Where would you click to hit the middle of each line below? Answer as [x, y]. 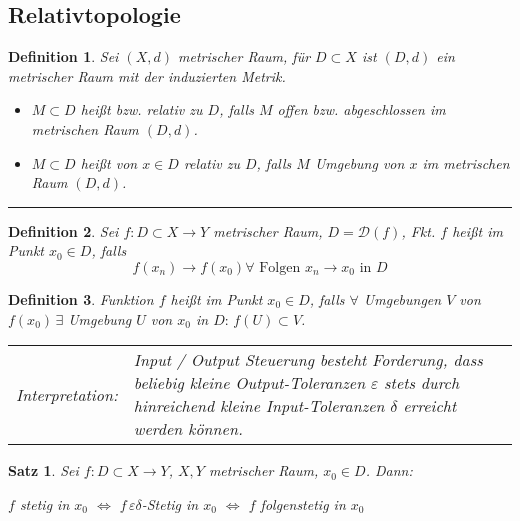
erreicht [430, 406]
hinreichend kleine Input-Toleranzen [259, 406]
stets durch [422, 383]
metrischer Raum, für [244, 56]
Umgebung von [359, 162]
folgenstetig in [303, 503]
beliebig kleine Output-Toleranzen [249, 383]
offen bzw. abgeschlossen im [361, 109]
